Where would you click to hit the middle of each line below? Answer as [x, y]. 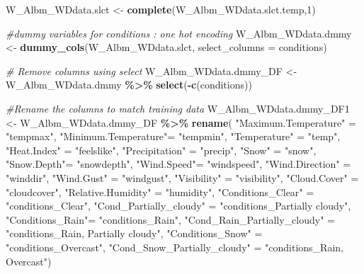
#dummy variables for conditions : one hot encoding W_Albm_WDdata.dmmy [179, 33]
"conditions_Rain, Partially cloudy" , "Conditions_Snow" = [134, 233]
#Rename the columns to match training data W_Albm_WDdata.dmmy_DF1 [178, 108]
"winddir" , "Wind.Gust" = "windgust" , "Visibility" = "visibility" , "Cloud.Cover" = [182, 177]
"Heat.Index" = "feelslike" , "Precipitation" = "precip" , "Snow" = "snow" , [161, 150]
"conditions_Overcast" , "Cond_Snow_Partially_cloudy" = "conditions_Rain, [175, 247]
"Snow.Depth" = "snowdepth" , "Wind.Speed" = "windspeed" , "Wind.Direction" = [178, 164]
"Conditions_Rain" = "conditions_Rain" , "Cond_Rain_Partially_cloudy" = [170, 219]
